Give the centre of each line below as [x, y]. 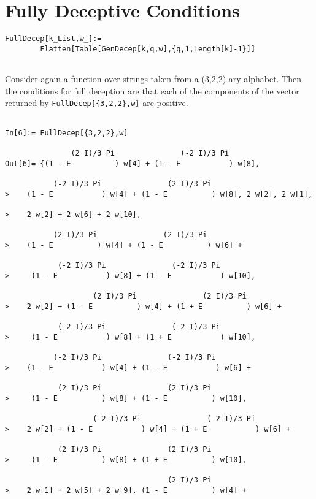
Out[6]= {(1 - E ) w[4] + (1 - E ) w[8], [133, 163]
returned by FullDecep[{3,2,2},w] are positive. [97, 103]
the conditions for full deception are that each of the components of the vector [152, 90]
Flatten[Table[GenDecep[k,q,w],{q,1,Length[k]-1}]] [148, 49]
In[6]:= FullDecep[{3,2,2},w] [67, 133]
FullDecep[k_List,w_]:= [53, 39]
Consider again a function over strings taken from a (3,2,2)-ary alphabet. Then [153, 79]
